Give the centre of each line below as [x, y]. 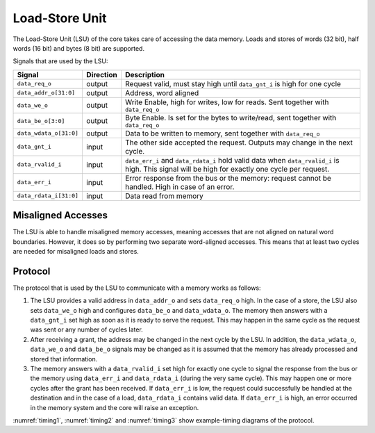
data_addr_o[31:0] [46, 93]
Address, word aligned [162, 92]
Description [145, 74]
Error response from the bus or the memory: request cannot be [228, 178]
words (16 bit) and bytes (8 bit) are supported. [79, 48]
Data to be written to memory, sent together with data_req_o [223, 133]
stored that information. [64, 359]
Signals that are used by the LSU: [60, 61]
